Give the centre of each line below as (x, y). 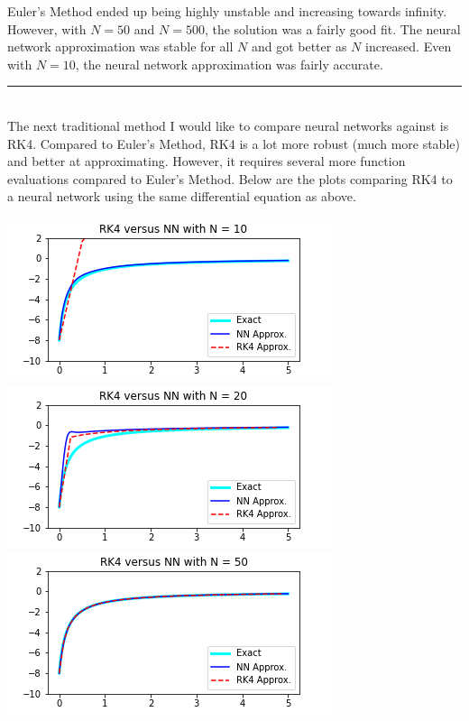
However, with (47, 28)
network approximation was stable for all (120, 46)
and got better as (299, 46)
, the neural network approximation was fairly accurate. (229, 64)
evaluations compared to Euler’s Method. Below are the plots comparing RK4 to (230, 178)
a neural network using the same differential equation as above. (182, 196)
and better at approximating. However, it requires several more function (207, 161)
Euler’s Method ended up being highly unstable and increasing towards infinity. (227, 11)
